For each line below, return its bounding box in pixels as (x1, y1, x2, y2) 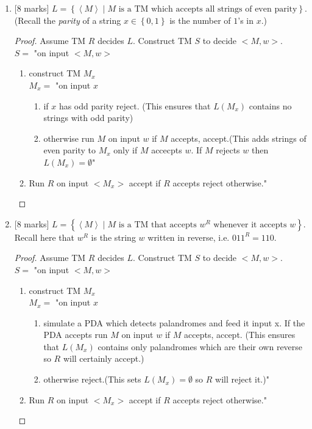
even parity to (43, 144, 96, 156)
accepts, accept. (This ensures (184, 328, 296, 341)
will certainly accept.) (63, 352, 144, 365)
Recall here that (14, 230, 75, 243)
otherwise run (43, 131, 94, 144)
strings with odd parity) (43, 111, 133, 124)
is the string (91, 230, 136, 243)
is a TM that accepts (118, 220, 197, 229)
